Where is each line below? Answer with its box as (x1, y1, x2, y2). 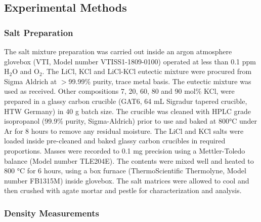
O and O (12, 66, 39, 77)
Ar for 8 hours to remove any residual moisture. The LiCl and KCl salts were (4, 125, 244, 136)
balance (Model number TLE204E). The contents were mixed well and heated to (4, 155, 254, 166)
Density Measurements (4, 206, 99, 219)
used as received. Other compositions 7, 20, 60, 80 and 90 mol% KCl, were (4, 86, 235, 96)
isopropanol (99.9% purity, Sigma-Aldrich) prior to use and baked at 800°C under (4, 116, 257, 126)
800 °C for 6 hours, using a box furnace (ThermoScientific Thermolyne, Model (4, 165, 246, 176)
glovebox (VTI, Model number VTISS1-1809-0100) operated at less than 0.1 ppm (4, 56, 256, 66)
